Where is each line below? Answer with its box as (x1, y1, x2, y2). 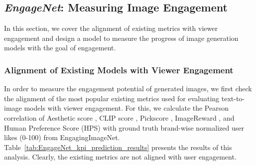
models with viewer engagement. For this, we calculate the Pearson (24, 103, 229, 113)
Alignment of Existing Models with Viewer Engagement (4, 63, 234, 76)
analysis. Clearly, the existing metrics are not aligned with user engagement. (4, 152, 237, 162)
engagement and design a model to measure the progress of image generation (4, 32, 239, 43)
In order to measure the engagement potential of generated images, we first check (4, 83, 252, 94)
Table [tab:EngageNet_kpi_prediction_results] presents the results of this (4, 142, 232, 152)
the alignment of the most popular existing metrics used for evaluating (4, 93, 220, 103)
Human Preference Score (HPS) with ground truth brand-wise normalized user (4, 122, 244, 133)
